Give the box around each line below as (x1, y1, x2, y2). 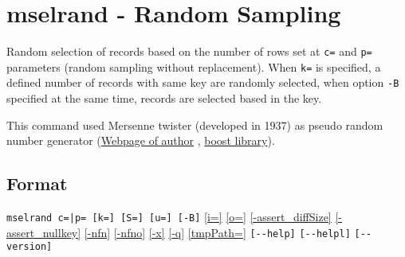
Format (6, 171, 68, 196)
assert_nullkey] (6, 224, 81, 240)
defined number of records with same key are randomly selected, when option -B (6, 74, 399, 91)
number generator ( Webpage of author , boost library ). (6, 132, 275, 149)
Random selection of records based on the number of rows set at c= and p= (6, 43, 372, 60)
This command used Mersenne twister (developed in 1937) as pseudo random (6, 116, 383, 133)
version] (6, 241, 53, 253)
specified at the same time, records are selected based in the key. (6, 90, 322, 107)
